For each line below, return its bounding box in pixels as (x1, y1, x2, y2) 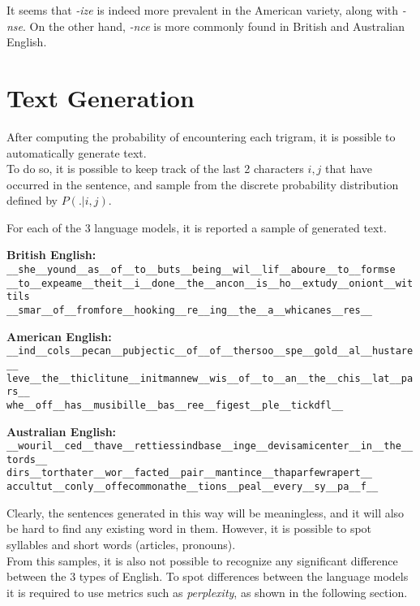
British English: (6, 246, 96, 263)
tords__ (6, 453, 48, 465)
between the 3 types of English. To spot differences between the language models (6, 568, 409, 585)
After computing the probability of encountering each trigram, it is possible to (6, 128, 396, 145)
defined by (6, 192, 58, 209)
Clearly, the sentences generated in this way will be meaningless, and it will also (6, 504, 405, 521)
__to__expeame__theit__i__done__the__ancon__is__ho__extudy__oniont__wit (6, 277, 414, 289)
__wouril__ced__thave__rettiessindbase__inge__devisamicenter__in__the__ (6, 440, 414, 452)
